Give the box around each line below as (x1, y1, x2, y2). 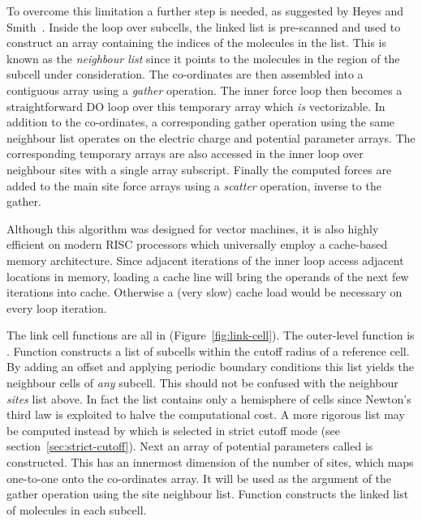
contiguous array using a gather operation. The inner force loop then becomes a (6, 81, 403, 98)
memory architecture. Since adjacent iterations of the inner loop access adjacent (6, 251, 404, 268)
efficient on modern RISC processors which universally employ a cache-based (6, 236, 388, 253)
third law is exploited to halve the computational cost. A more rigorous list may (6, 406, 405, 423)
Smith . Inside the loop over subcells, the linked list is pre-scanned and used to (6, 18, 401, 35)
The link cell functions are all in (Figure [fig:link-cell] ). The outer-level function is (6, 327, 415, 344)
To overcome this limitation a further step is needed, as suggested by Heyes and (6, 2, 404, 19)
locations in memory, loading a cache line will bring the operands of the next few (6, 267, 409, 284)
